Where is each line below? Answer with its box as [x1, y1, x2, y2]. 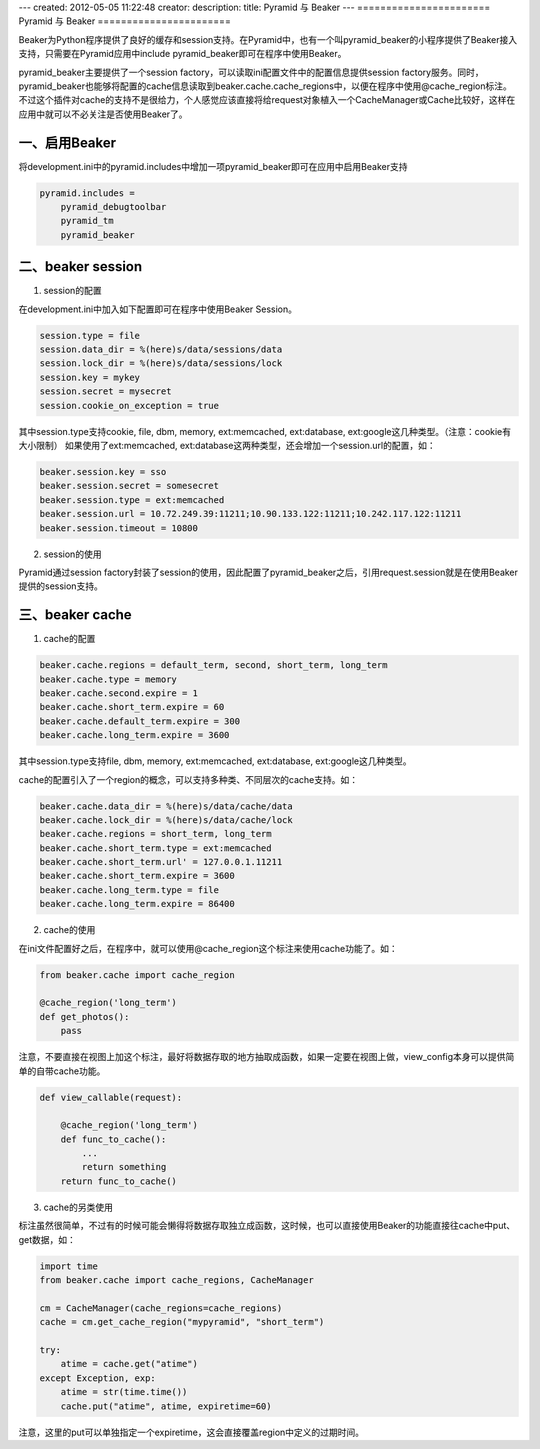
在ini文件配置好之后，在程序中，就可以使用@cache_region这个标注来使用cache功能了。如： [18, 942, 399, 954]
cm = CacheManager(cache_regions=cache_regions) [39, 1302, 283, 1314]
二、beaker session [18, 258, 143, 275]
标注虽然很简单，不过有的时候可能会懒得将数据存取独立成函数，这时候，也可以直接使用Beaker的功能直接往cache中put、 [18, 1220, 515, 1232]
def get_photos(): [39, 1011, 130, 1022]
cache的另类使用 [43, 1201, 114, 1213]
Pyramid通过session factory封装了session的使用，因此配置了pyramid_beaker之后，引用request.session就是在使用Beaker [18, 566, 519, 578]
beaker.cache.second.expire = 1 [39, 687, 199, 699]
